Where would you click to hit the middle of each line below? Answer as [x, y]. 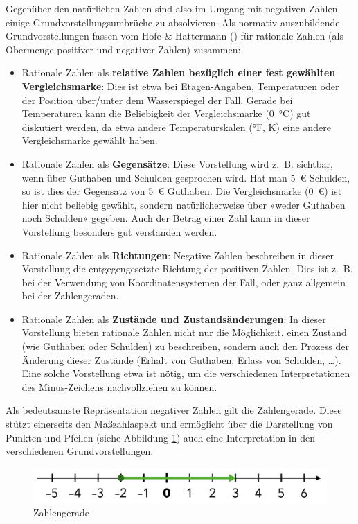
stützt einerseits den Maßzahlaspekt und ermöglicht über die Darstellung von [169, 424]
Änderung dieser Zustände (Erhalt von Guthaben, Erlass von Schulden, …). [181, 359]
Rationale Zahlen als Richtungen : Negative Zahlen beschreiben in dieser [178, 255]
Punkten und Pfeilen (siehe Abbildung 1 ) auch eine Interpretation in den [161, 437]
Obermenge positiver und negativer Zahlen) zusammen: [123, 49]
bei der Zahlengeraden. [70, 296]
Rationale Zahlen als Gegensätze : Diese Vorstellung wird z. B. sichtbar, [177, 163]
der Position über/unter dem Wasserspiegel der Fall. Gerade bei [157, 99]
